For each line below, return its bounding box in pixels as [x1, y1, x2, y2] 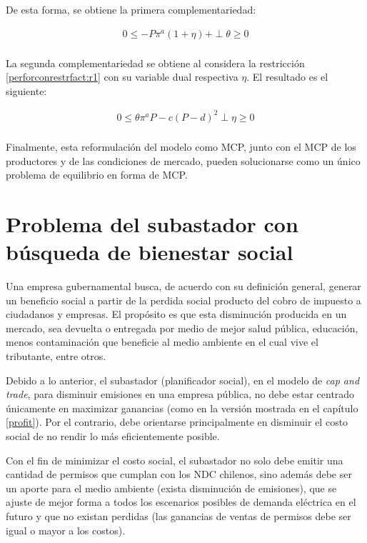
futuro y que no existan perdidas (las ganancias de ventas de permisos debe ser [6, 509, 351, 523]
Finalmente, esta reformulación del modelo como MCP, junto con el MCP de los [6, 139, 356, 154]
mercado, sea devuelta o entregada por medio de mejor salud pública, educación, [6, 320, 358, 335]
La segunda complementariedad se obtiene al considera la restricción [6, 55, 305, 70]
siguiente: [6, 83, 47, 98]
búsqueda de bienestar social [6, 237, 293, 266]
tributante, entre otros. [6, 349, 106, 364]
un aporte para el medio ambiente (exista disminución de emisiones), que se [6, 480, 337, 495]
